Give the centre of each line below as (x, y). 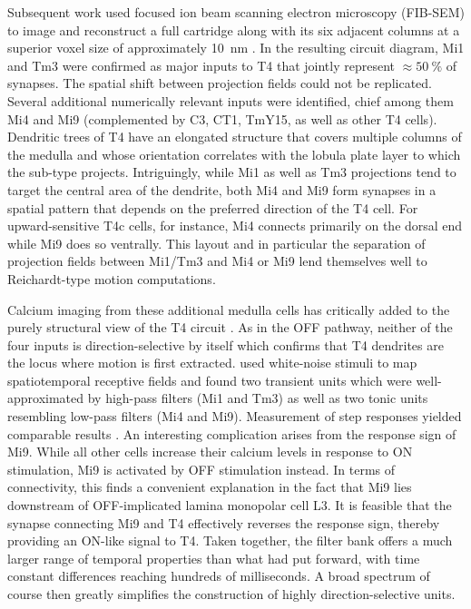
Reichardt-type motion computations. (112, 278)
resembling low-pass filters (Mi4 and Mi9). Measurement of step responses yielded (235, 416)
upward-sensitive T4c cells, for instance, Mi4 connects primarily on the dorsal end (235, 226)
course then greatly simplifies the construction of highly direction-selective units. (231, 594)
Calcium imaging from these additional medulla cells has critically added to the (229, 309)
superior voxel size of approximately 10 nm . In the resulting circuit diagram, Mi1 (236, 48)
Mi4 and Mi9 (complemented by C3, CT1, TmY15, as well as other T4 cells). (222, 118)
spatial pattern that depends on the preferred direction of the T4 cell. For (213, 207)
